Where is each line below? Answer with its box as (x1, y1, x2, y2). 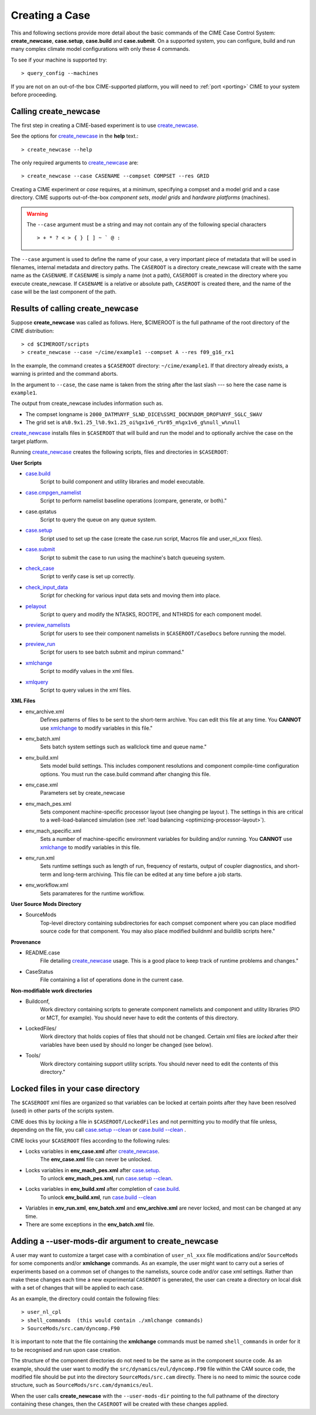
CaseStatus (25, 968, 54, 975)
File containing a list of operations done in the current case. (40, 976, 184, 983)
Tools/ (25, 1052, 41, 1059)
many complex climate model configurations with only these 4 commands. (11, 46, 190, 53)
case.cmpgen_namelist (25, 489, 81, 496)
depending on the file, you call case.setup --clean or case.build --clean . (11, 1126, 187, 1134)
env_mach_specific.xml (25, 827, 82, 834)
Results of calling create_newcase (11, 304, 139, 314)
